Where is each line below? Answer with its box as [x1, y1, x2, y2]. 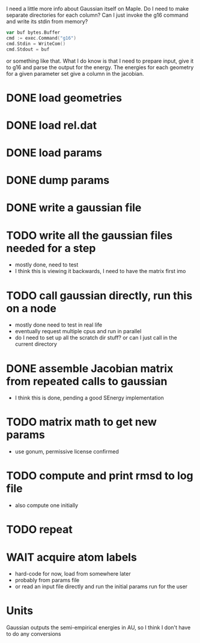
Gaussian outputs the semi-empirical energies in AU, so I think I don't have [6, 624, 191, 631]
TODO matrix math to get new [6, 415, 157, 429]
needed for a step [6, 241, 96, 255]
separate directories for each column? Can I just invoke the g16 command [6, 11, 189, 19]
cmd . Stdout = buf [6, 46, 50, 52]
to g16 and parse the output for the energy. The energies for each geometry [6, 63, 194, 71]
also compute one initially [14, 502, 79, 509]
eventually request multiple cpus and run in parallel [14, 328, 142, 335]
